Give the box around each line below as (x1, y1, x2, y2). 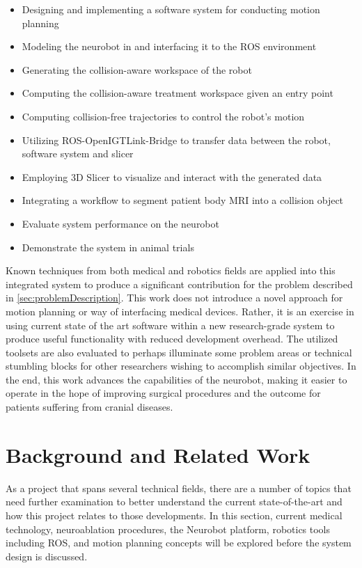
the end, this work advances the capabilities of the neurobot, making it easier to (6, 372, 347, 386)
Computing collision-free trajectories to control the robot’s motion (22, 109, 305, 123)
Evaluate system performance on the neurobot (22, 216, 219, 230)
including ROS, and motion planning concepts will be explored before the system (6, 535, 352, 550)
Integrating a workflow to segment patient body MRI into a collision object (22, 193, 344, 207)
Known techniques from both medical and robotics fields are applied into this (6, 263, 336, 278)
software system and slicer (22, 146, 134, 161)
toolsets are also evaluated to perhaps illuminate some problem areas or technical (6, 345, 352, 359)
